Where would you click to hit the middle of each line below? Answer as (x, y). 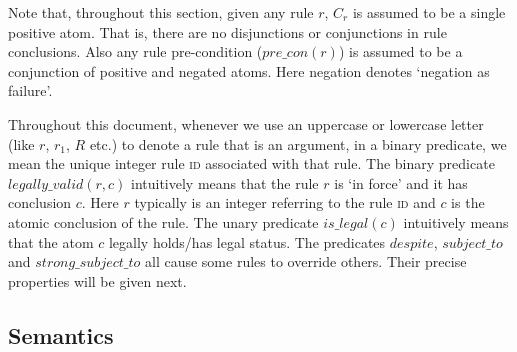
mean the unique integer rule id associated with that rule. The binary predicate (251, 163)
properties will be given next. (97, 280)
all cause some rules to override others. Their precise (306, 261)
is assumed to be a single (429, 12)
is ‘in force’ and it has (401, 182)
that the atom (51, 241)
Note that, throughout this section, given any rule (161, 12)
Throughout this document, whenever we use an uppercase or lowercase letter (246, 123)
